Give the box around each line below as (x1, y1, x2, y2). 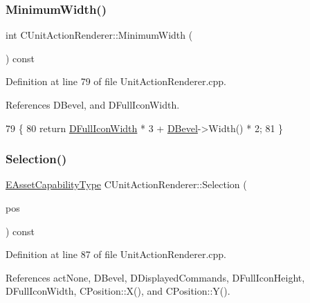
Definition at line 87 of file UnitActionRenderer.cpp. (6, 247, 227, 261)
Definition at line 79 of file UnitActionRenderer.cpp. (6, 74, 227, 89)
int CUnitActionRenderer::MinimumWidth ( (6, 28, 193, 42)
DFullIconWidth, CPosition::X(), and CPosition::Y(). (6, 284, 230, 298)
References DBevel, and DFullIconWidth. (6, 98, 180, 111)
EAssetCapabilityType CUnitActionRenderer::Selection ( (6, 177, 247, 192)
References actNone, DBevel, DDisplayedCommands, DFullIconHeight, (6, 270, 305, 284)
